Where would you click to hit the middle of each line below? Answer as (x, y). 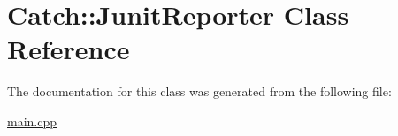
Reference (69, 49)
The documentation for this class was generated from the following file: (199, 91)
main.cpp (32, 121)
